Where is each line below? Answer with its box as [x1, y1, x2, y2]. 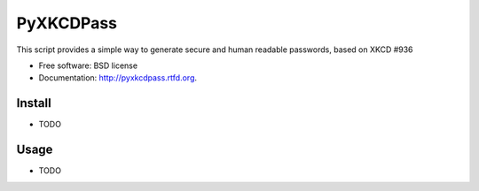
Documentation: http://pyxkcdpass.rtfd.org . [38, 73, 198, 83]
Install [16, 95, 52, 111]
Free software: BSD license [38, 60, 137, 71]
